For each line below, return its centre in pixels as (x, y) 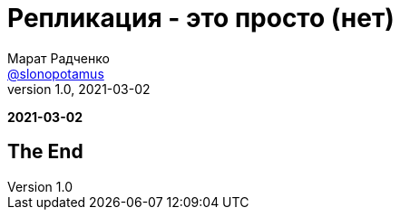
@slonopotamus (56, 73)
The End (45, 152)
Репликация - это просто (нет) (201, 18)
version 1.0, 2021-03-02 (79, 89)
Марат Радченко (59, 58)
